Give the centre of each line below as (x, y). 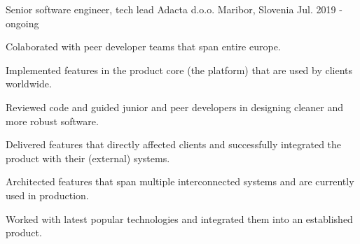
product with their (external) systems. (88, 158)
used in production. (47, 195)
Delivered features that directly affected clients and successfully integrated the (174, 144)
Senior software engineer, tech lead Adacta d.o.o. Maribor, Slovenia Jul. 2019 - (174, 9)
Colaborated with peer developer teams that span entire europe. (143, 46)
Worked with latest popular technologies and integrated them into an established (179, 218)
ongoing (22, 23)
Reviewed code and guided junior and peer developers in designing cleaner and (174, 107)
